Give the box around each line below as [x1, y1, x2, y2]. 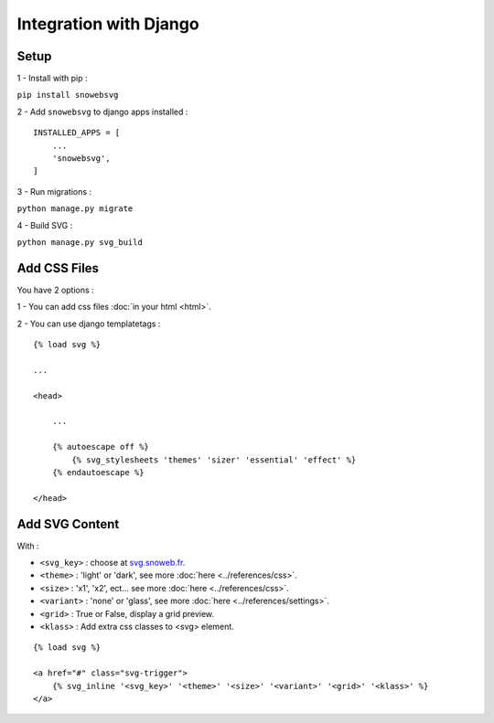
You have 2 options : [16, 284, 95, 295]
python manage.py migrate [16, 204, 134, 214]
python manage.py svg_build [16, 237, 144, 247]
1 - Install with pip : [16, 73, 88, 84]
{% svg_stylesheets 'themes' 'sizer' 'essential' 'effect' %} [71, 454, 357, 465]
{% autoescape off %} [51, 441, 150, 452]
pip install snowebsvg [16, 90, 119, 101]
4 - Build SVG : [16, 219, 73, 230]
